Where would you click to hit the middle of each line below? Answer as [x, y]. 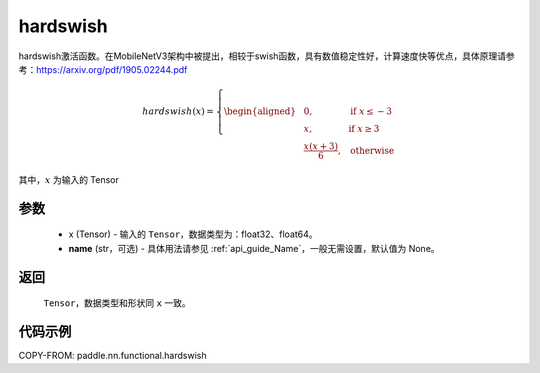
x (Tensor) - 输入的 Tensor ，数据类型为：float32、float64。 [193, 234]
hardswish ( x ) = [178, 111]
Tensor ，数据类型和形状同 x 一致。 [117, 303]
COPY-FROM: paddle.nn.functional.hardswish [112, 356]
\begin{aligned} [260, 111]
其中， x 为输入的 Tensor [69, 179]
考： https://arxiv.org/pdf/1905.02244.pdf [103, 69]
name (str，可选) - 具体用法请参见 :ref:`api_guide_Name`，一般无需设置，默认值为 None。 [254, 248]
